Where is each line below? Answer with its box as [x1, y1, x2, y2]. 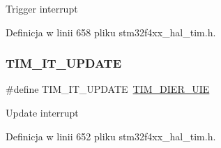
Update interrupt [6, 105, 79, 119]
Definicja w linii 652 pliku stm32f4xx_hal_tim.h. [6, 128, 216, 143]
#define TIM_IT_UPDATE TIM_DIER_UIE [6, 82, 210, 96]
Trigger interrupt [6, 1, 78, 15]
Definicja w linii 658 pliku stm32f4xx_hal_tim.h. [6, 24, 216, 39]
